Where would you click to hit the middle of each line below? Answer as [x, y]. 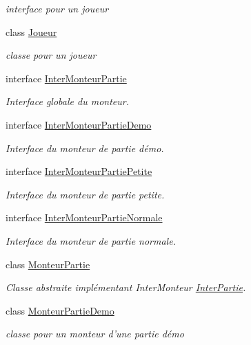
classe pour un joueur [51, 55]
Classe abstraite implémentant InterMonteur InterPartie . [126, 287]
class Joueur [31, 31]
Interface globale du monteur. [67, 101]
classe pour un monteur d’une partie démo [95, 334]
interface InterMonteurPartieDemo [79, 124]
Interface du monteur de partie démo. [85, 148]
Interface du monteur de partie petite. [85, 194]
